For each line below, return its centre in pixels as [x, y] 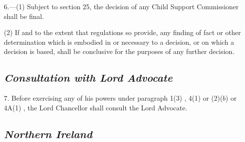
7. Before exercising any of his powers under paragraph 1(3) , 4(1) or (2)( [113, 98]
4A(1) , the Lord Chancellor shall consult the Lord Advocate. [96, 107]
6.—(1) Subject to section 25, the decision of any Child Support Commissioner [121, 6]
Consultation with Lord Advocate [88, 78]
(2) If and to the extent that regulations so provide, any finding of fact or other [122, 32]
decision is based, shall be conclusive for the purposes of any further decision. [119, 51]
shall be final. [24, 16]
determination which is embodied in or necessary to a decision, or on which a [119, 42]
